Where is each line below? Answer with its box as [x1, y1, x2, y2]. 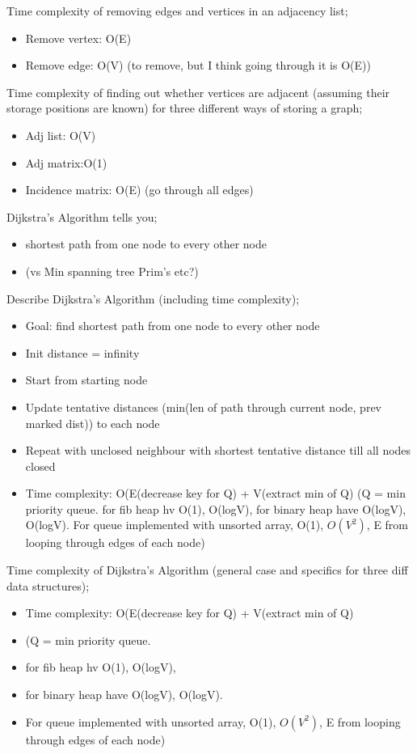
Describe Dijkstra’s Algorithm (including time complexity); [6, 290, 300, 307]
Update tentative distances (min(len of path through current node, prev [25, 398, 381, 415]
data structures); [6, 577, 90, 594]
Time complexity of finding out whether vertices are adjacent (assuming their [6, 83, 390, 100]
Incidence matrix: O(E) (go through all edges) [25, 181, 254, 198]
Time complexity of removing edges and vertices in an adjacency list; [6, 2, 348, 19]
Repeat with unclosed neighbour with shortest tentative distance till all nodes [25, 442, 411, 459]
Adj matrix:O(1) [25, 154, 107, 171]
